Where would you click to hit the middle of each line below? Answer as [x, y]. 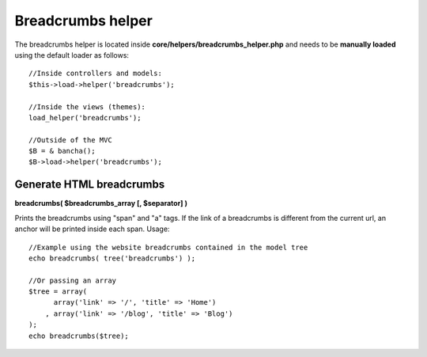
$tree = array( [58, 292]
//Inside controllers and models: [95, 74]
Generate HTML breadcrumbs [90, 185]
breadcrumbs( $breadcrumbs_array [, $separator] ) [101, 203]
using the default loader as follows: [72, 55]
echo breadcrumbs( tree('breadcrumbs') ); [112, 258]
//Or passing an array [73, 280]
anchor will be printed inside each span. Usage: [92, 229]
